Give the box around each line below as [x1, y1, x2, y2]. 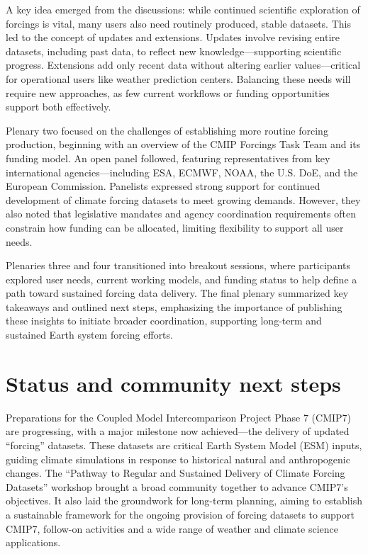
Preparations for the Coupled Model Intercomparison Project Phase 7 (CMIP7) [6, 409, 352, 424]
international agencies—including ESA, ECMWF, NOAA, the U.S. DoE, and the [6, 164, 358, 179]
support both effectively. [6, 99, 111, 114]
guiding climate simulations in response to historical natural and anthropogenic [6, 451, 350, 466]
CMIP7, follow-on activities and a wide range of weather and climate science [6, 521, 338, 536]
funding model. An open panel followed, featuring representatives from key [6, 150, 330, 165]
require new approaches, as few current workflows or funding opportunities [6, 85, 330, 100]
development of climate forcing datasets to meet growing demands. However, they [6, 192, 361, 207]
